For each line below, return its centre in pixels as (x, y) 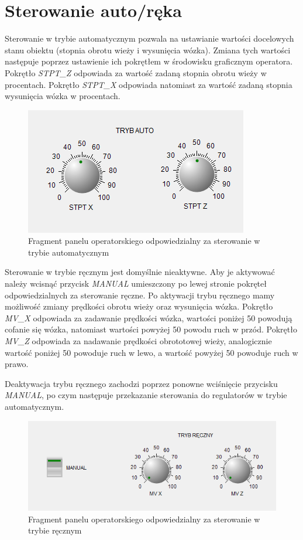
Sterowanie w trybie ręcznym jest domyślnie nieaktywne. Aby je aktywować (140, 272)
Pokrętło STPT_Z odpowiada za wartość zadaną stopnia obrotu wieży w (136, 72)
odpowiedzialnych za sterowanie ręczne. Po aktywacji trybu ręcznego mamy (140, 295)
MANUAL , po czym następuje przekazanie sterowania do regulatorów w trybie (146, 395)
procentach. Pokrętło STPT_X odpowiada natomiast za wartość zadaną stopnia (149, 84)
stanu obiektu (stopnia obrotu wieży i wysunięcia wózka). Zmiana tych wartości (148, 50)
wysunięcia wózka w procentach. (63, 96)
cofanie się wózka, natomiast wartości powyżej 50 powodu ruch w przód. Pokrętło (151, 329)
